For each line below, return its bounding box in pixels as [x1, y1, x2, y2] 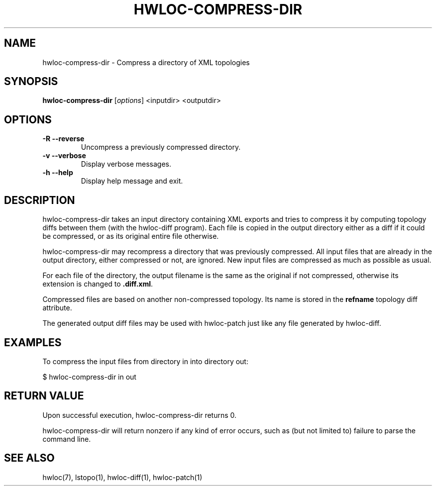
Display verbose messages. [81, 160, 172, 169]
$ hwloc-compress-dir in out [42, 372, 136, 381]
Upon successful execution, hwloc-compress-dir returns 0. [42, 410, 237, 419]
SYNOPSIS [4, 75, 58, 88]
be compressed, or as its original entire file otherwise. [42, 232, 219, 241]
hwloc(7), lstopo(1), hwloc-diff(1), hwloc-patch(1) [42, 473, 203, 482]
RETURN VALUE [4, 390, 84, 402]
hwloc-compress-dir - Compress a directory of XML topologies [42, 58, 250, 67]
